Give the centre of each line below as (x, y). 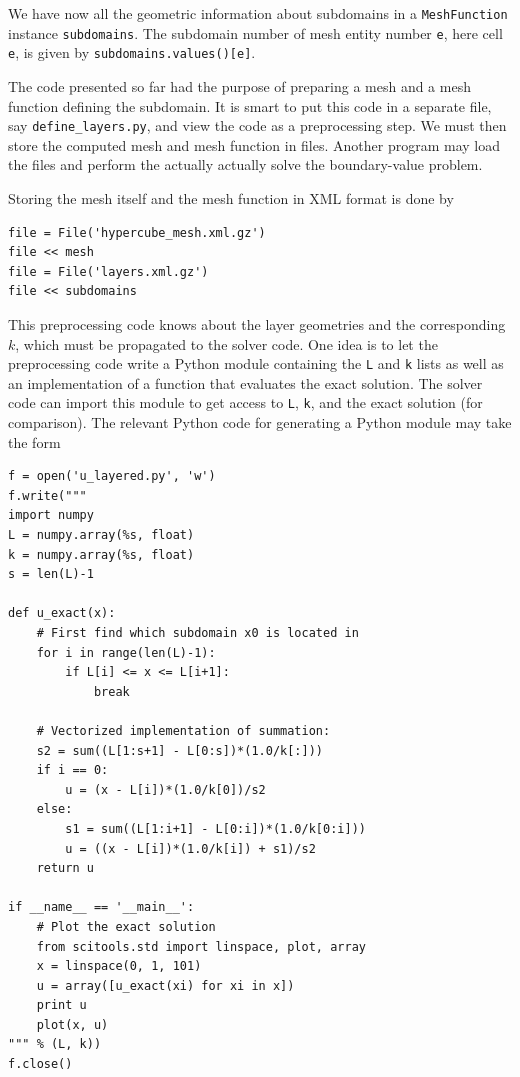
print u (61, 1005)
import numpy (51, 515)
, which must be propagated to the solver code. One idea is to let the (226, 343)
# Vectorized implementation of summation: (183, 730)
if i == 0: (72, 770)
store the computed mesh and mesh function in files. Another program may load (254, 144)
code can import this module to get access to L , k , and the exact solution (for (245, 402)
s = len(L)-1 (51, 574)
